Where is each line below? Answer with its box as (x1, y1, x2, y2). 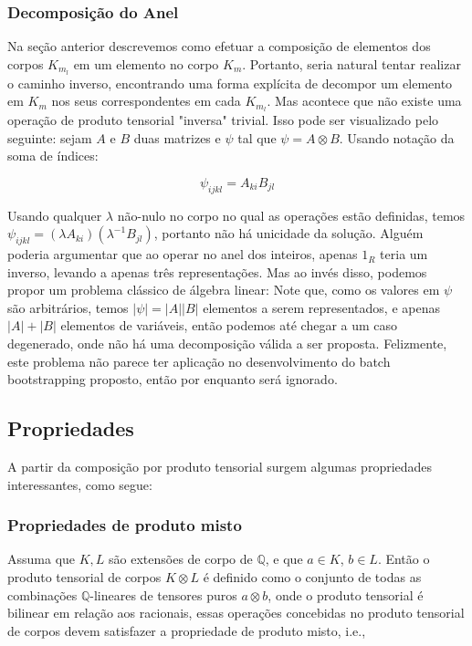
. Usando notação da (339, 128, 455, 147)
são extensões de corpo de (109, 549, 253, 568)
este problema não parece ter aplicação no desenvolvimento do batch (7, 351, 391, 370)
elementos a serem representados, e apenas (203, 297, 440, 317)
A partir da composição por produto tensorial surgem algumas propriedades (7, 457, 433, 476)
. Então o (377, 549, 430, 568)
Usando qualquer (7, 205, 102, 224)
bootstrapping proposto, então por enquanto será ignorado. (7, 370, 338, 389)
